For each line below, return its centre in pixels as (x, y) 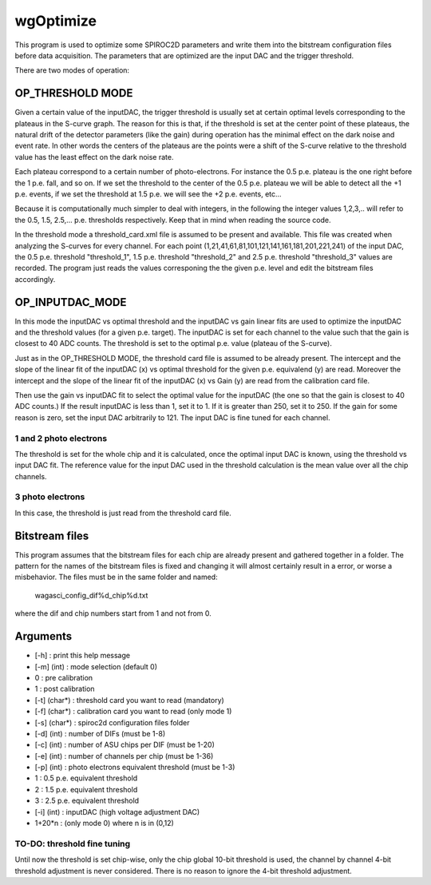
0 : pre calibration (64, 677)
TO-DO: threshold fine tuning (73, 843)
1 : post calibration (65, 689)
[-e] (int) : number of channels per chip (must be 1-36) (124, 756)
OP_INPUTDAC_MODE (71, 302)
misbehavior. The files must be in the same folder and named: (117, 577)
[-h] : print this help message (83, 656)
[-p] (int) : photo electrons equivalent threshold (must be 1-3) (135, 768)
